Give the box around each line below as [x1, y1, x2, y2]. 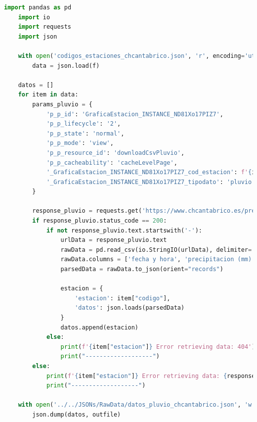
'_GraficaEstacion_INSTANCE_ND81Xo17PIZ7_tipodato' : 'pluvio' [46, 178, 256, 186]
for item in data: [18, 91, 79, 98]
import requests [18, 23, 72, 31]
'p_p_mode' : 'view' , [46, 140, 114, 147]
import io [18, 13, 50, 21]
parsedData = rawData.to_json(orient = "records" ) [60, 266, 223, 273]
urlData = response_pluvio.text [60, 236, 167, 244]
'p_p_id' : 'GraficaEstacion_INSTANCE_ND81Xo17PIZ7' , [46, 110, 223, 118]
